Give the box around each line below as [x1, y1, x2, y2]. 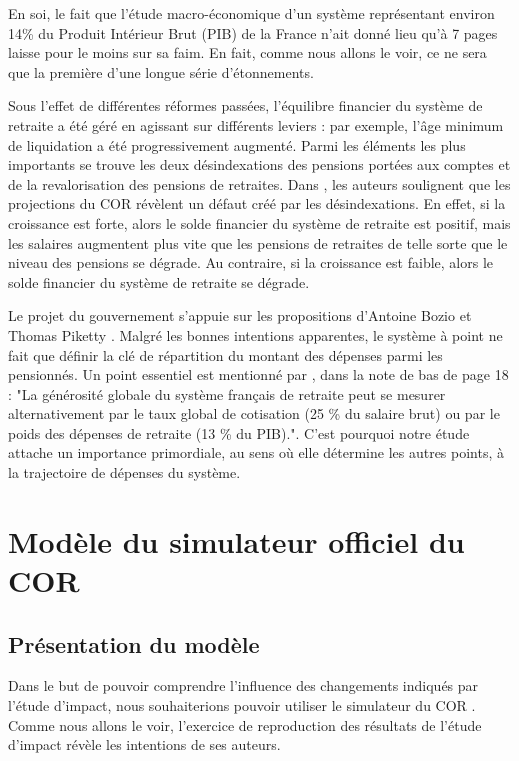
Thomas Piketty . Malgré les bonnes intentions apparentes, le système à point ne [8, 324, 503, 345]
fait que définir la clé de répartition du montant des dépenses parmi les [8, 344, 443, 365]
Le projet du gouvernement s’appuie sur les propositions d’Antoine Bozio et [8, 305, 472, 326]
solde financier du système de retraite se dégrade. [8, 271, 310, 292]
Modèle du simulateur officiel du [8, 520, 465, 561]
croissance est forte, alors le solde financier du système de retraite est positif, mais [8, 212, 511, 233]
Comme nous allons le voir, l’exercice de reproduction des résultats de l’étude [8, 714, 482, 735]
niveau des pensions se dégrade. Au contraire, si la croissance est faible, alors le [8, 252, 493, 273]
